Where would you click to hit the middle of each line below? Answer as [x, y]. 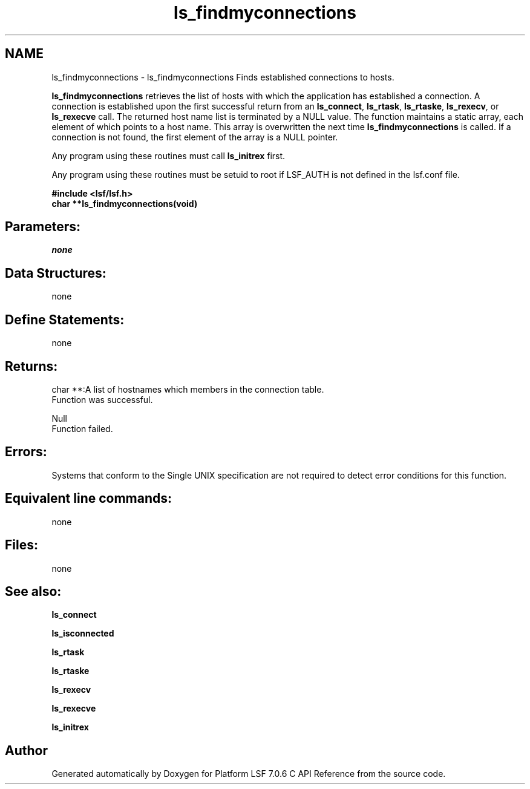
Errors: [26, 452]
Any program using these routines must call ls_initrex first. [168, 156]
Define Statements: [65, 319]
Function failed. [82, 428]
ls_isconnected [83, 633]
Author [26, 750]
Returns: [31, 366]
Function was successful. [102, 399]
